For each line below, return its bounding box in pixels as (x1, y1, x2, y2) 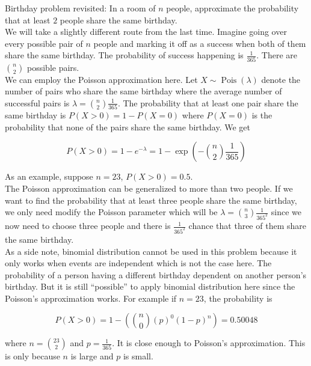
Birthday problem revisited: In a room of (5, 2, 156, 14)
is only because (5, 350, 60, 362)
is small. (123, 350, 153, 362)
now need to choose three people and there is (5, 219, 171, 232)
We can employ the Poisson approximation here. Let (5, 73, 198, 85)
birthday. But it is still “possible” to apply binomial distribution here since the (5, 280, 295, 293)
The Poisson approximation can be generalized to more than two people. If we (5, 181, 293, 194)
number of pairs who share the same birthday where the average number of (5, 85, 282, 97)
